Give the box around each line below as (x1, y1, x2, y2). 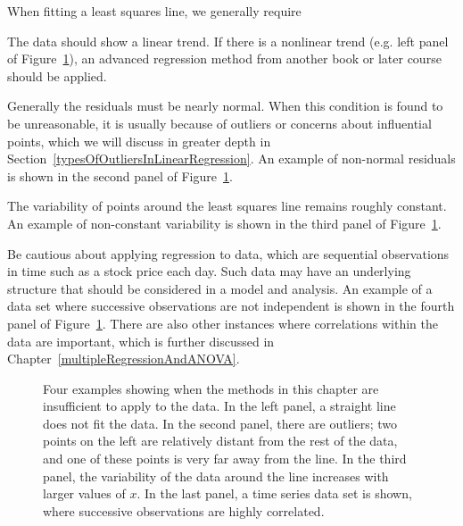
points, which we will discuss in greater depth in (7, 131, 271, 150)
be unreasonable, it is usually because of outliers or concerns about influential (7, 113, 432, 132)
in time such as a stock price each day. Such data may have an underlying (7, 262, 411, 280)
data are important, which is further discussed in (7, 331, 275, 350)
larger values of (43, 484, 126, 503)
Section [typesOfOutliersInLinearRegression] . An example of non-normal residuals (7, 149, 456, 168)
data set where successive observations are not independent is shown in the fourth (7, 296, 455, 315)
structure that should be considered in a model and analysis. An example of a (7, 279, 433, 297)
